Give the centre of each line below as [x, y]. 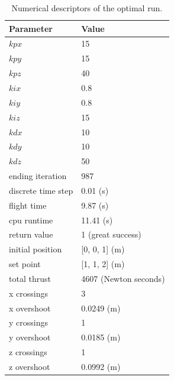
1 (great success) [111, 234]
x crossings [28, 293]
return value [31, 234]
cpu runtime [31, 220]
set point [25, 264]
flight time [28, 205]
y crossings [28, 322]
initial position [36, 249]
